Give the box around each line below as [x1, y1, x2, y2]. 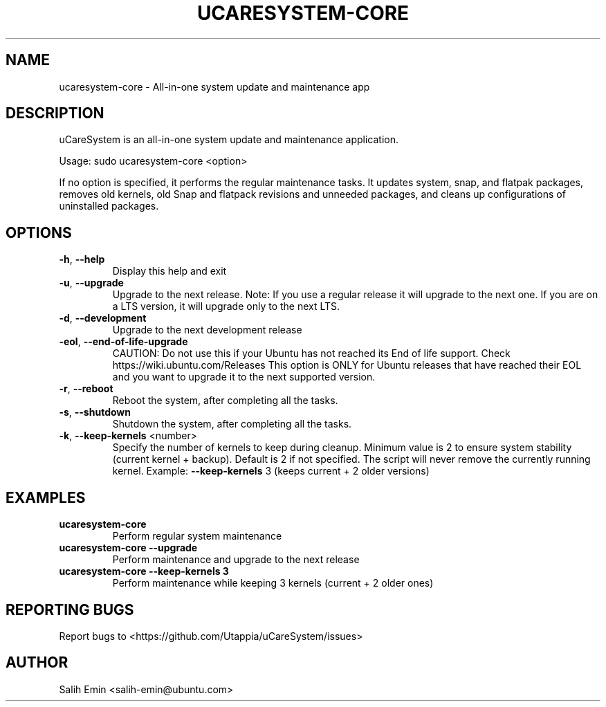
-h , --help [59, 253, 105, 266]
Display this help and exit [112, 265, 227, 277]
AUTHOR [6, 654, 68, 672]
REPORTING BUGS [6, 600, 134, 618]
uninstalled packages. [59, 200, 159, 212]
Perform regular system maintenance [112, 530, 282, 542]
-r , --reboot [59, 383, 113, 395]
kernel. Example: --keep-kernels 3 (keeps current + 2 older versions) [112, 465, 430, 477]
